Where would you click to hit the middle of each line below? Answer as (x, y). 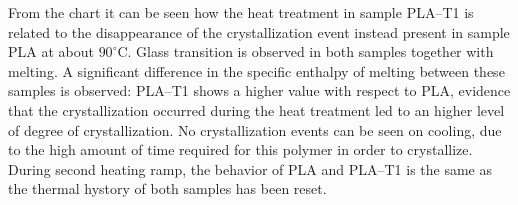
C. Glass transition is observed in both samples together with (305, 51)
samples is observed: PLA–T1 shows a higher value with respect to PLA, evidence (259, 90)
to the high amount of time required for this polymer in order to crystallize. (240, 149)
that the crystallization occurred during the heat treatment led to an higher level (256, 109)
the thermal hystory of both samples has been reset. (167, 188)
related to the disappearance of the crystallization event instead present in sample (259, 31)
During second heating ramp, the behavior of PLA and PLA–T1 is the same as (250, 168)
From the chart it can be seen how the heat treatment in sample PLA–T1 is (241, 12)
